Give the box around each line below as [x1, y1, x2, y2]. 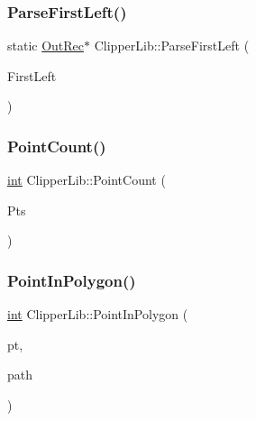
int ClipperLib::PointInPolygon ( [7, 305, 188, 324]
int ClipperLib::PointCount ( [7, 170, 166, 189]
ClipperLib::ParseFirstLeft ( [94, 36, 250, 55]
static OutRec [7, 36, 85, 55]
